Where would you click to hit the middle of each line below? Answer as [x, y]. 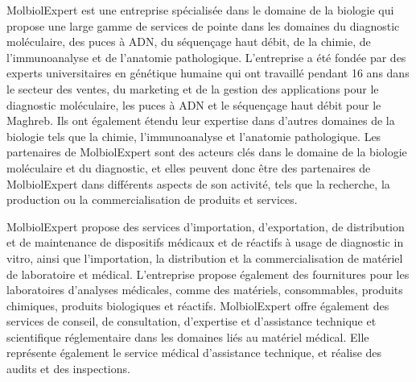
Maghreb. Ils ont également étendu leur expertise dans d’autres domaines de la [201, 120]
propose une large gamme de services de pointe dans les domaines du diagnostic [203, 25]
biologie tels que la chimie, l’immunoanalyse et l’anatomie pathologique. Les [194, 136]
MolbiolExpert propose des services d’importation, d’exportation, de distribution [206, 226]
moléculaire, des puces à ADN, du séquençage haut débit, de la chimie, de [189, 42]
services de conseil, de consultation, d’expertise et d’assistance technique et [192, 321]
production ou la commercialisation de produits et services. [152, 199]
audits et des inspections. [68, 369]
